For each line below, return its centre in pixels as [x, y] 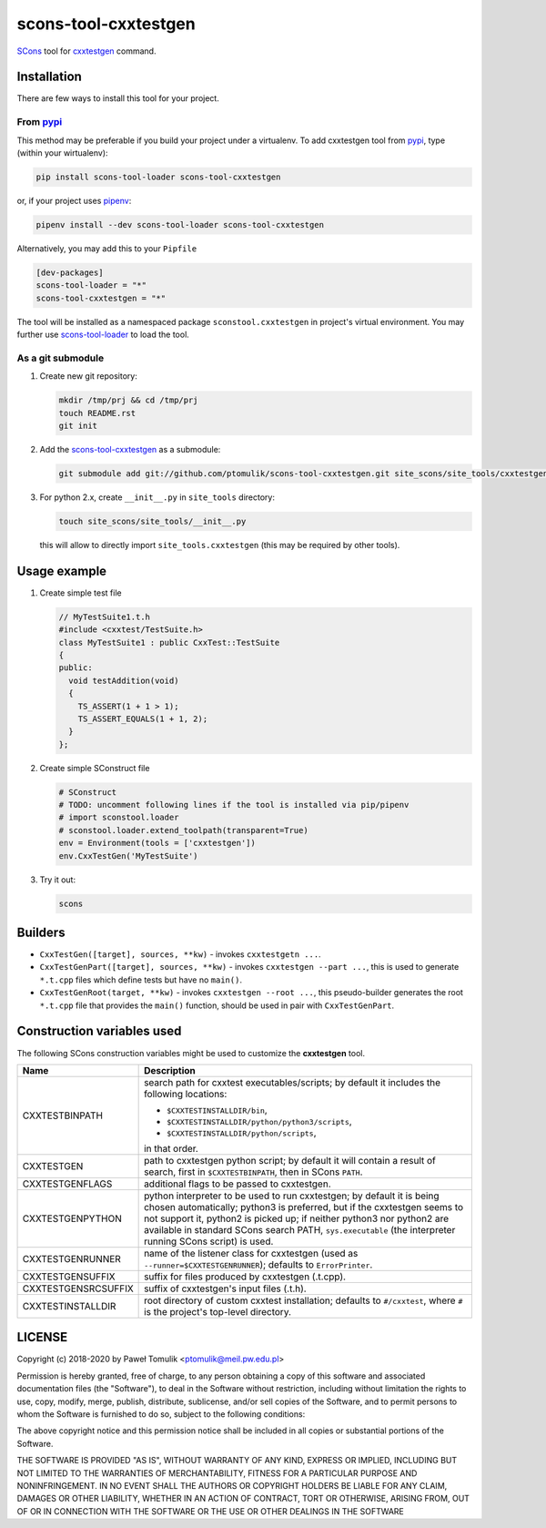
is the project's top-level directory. [217, 1311]
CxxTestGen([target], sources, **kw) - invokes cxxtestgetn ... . [181, 954]
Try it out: [58, 880]
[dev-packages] [70, 272]
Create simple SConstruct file [95, 768]
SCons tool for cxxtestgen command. [86, 51]
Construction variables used [99, 1031]
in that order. [172, 1148]
